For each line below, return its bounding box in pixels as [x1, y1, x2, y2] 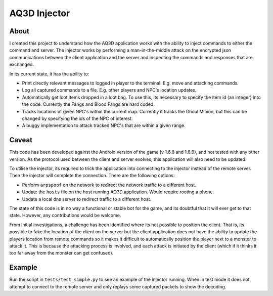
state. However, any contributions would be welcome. [9, 213, 121, 219]
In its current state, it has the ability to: [9, 71, 89, 77]
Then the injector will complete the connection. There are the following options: [9, 173, 175, 179]
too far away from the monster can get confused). [9, 250, 114, 256]
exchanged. [9, 61, 34, 68]
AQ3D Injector [9, 8, 70, 19]
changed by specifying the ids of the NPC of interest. [22, 115, 133, 121]
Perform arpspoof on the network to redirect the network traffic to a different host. [22, 182, 197, 188]
